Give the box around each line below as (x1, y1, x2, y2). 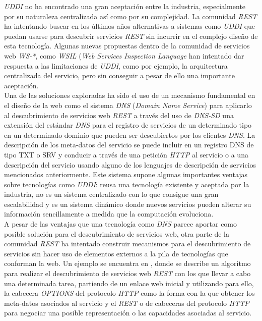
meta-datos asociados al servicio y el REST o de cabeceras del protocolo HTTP (4, 297, 249, 308)
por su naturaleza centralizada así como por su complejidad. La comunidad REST (4, 11, 257, 21)
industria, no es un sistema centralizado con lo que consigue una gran (4, 189, 219, 199)
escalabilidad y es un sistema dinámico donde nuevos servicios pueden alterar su (4, 198, 251, 209)
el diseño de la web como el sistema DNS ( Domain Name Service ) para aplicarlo (4, 99, 252, 110)
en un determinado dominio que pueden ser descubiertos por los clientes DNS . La (4, 129, 255, 140)
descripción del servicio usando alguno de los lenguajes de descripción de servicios (4, 159, 256, 170)
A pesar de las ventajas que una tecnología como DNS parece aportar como (4, 219, 237, 229)
